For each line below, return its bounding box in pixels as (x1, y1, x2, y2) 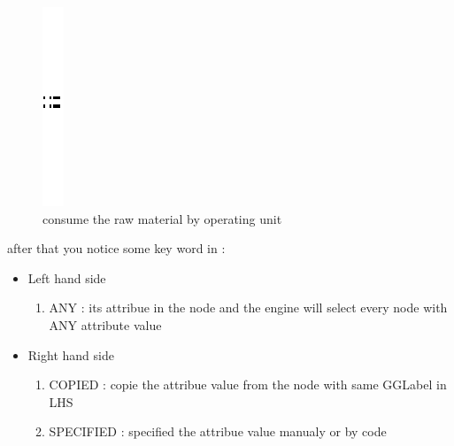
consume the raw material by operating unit (42, 209, 282, 227)
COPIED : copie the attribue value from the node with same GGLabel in (49, 375, 447, 394)
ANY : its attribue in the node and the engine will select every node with (49, 298, 448, 317)
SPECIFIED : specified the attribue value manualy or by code (49, 422, 387, 441)
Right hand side (27, 345, 114, 364)
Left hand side (27, 268, 106, 287)
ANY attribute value (49, 315, 162, 334)
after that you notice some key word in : (7, 239, 226, 258)
